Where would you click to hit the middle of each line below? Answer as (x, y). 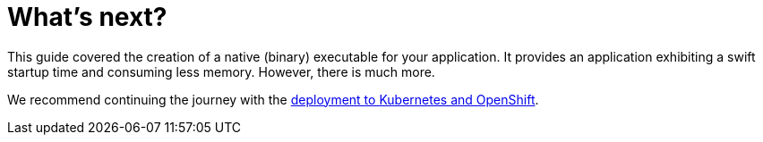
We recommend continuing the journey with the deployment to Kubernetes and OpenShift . (273, 99)
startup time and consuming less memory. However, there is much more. (221, 71)
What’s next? (87, 17)
